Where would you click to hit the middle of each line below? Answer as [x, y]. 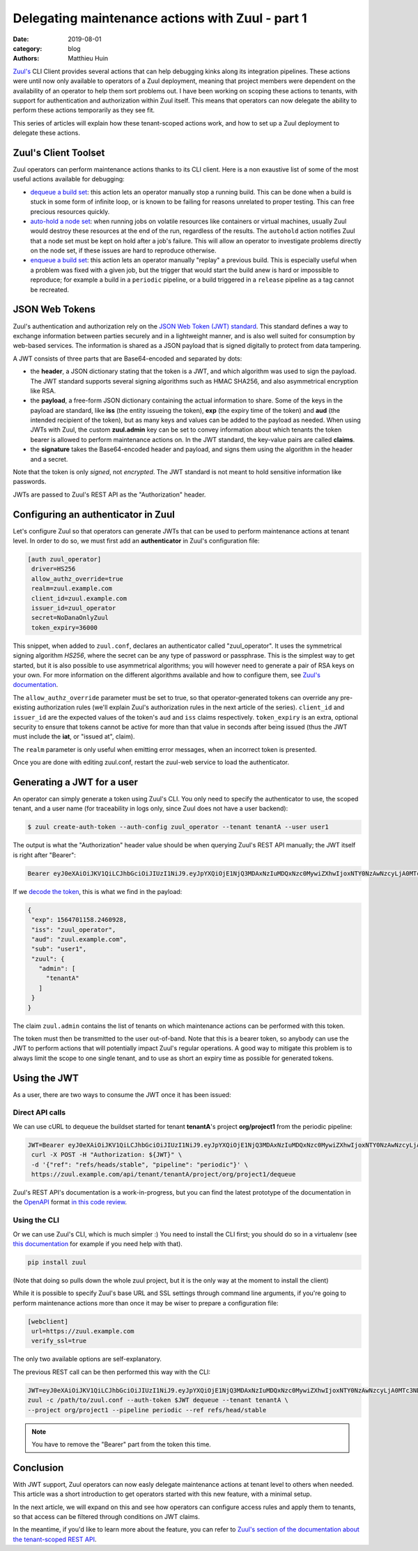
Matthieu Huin [88, 59]
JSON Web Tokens [54, 309]
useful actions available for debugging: [69, 179]
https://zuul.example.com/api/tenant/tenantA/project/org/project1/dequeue [164, 1174]
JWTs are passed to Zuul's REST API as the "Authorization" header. [109, 494]
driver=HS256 [54, 569]
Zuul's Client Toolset [59, 152]
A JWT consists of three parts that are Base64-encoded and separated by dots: [127, 358]
